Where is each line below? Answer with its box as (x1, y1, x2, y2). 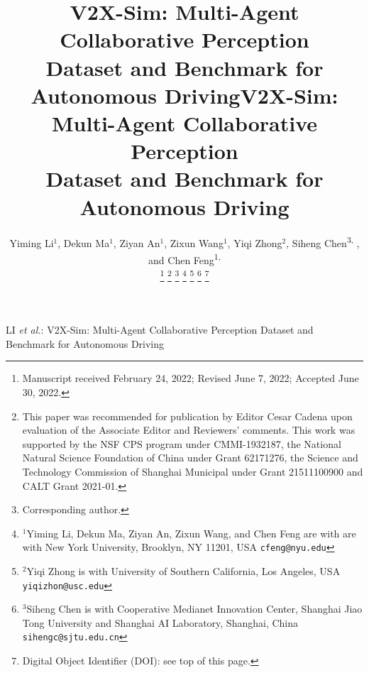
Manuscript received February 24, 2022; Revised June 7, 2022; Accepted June (22, 371, 359, 385)
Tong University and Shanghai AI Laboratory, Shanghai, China (22, 615, 299, 630)
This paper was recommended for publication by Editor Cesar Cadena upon (22, 408, 353, 423)
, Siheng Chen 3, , (286, 234, 360, 251)
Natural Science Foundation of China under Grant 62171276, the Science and (22, 450, 358, 465)
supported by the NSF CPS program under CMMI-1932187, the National (22, 436, 341, 451)
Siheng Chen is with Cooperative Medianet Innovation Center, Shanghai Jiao (26, 601, 363, 616)
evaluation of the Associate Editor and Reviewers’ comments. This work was (22, 422, 356, 437)
